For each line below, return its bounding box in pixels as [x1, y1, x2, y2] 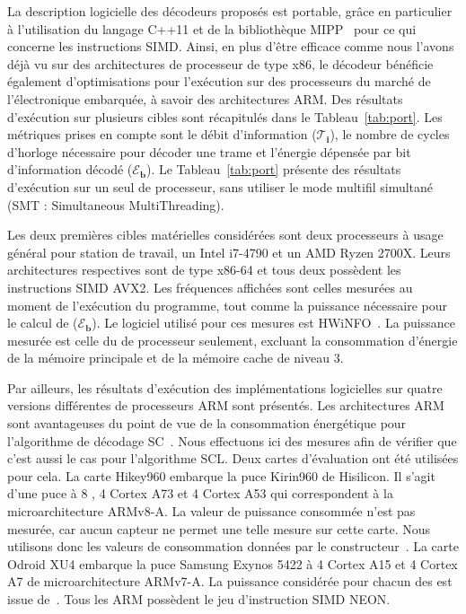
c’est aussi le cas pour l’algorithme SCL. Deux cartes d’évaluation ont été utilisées [7, 449, 459, 468]
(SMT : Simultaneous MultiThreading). [7, 195, 224, 214]
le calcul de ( [7, 313, 78, 332]
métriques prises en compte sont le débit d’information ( [7, 125, 317, 144]
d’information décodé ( [7, 160, 133, 179]
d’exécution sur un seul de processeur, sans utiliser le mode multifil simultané [7, 177, 434, 196]
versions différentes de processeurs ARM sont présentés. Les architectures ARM [7, 396, 444, 415]
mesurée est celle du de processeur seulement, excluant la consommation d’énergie [7, 330, 458, 349]
